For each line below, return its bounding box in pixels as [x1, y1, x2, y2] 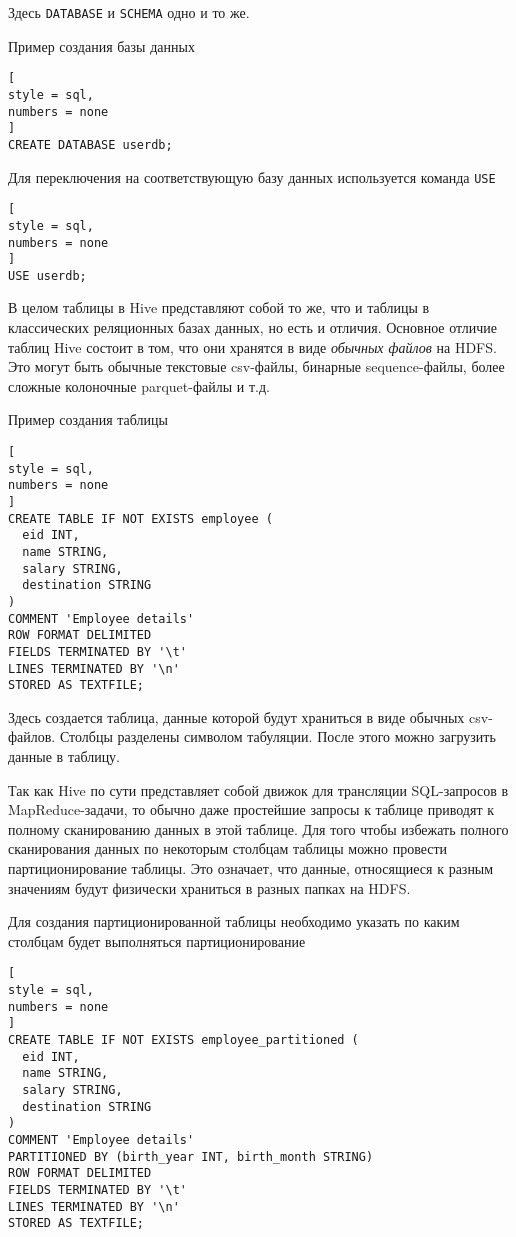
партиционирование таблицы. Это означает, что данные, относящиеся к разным [8, 858, 494, 879]
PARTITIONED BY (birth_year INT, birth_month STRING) [8, 1149, 374, 1164]
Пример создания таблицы [8, 409, 168, 430]
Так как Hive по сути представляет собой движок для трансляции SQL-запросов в [8, 779, 509, 800]
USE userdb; [8, 268, 87, 283]
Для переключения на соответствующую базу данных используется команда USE [8, 166, 496, 187]
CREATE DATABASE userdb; [8, 137, 173, 152]
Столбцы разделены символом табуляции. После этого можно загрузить [59, 726, 496, 747]
